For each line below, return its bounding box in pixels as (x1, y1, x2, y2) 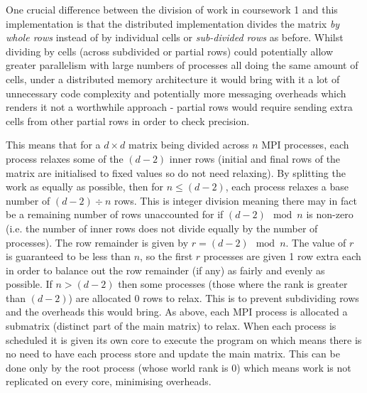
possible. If (6, 276, 53, 291)
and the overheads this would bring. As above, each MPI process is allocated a (6, 304, 348, 319)
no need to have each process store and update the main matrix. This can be (6, 346, 340, 361)
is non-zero (306, 207, 354, 222)
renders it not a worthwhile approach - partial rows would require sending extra (6, 99, 353, 114)
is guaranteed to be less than (6, 249, 131, 264)
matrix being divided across (128, 137, 249, 152)
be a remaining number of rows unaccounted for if (6, 207, 224, 222)
